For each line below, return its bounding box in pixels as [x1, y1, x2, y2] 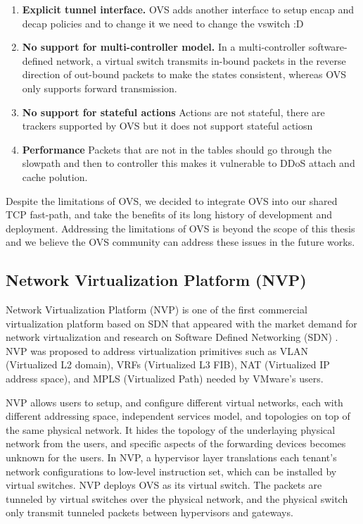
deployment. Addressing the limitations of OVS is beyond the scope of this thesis [6, 220, 355, 235]
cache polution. [22, 169, 88, 184]
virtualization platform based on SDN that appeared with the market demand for [6, 316, 357, 330]
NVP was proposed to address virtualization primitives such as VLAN [6, 343, 309, 358]
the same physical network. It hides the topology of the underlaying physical [6, 422, 336, 437]
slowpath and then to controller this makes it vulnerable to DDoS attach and [22, 156, 355, 170]
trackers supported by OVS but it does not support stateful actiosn [22, 118, 313, 133]
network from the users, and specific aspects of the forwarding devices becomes [6, 436, 346, 451]
